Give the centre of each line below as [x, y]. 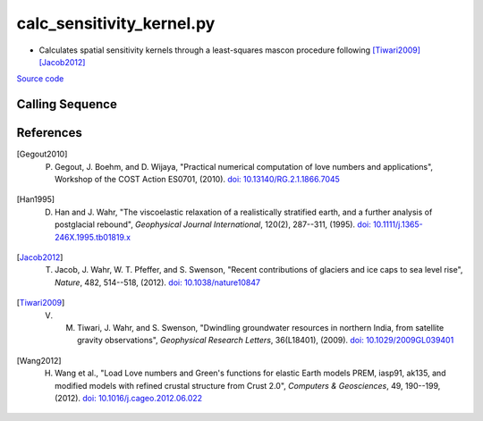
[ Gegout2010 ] [42, 154]
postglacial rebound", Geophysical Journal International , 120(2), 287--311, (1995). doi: [213, 224]
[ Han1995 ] [36, 199]
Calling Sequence [67, 104]
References [49, 133]
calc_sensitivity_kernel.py [116, 23]
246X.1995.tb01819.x [93, 237]
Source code [40, 79]
